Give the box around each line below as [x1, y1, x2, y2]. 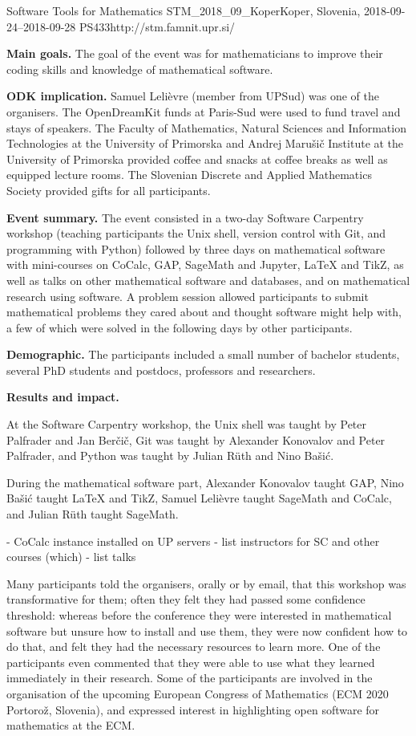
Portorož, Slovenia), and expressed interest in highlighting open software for [6, 701, 380, 718]
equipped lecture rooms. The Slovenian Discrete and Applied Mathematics [6, 166, 372, 183]
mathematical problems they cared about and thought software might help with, [6, 303, 402, 320]
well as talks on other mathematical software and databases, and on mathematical [6, 271, 410, 288]
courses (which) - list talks [6, 548, 136, 565]
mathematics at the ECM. [6, 717, 135, 734]
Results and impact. [6, 388, 119, 405]
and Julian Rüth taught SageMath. [6, 506, 179, 523]
